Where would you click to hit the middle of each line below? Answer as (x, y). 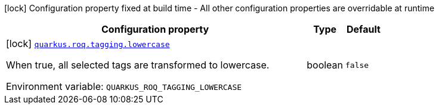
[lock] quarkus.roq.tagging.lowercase (88, 43)
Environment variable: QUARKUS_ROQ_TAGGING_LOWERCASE (124, 86)
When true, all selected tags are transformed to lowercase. (138, 65)
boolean (325, 65)
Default (364, 29)
